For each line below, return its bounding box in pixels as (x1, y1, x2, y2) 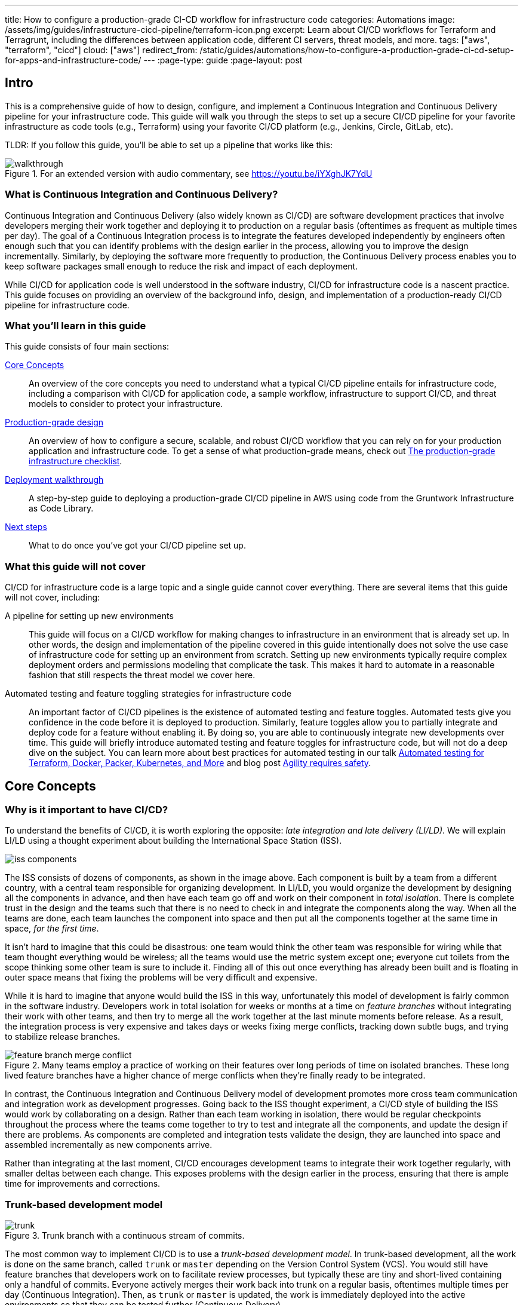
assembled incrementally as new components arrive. (5, 1139, 213, 1150)
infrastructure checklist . (29, 456, 122, 467)
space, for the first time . (5, 923, 99, 934)
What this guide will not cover (5, 560, 146, 572)
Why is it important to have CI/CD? (5, 803, 168, 816)
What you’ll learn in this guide (5, 319, 146, 332)
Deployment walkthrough (5, 474, 104, 485)
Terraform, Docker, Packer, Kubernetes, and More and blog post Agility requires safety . (29, 758, 371, 768)
